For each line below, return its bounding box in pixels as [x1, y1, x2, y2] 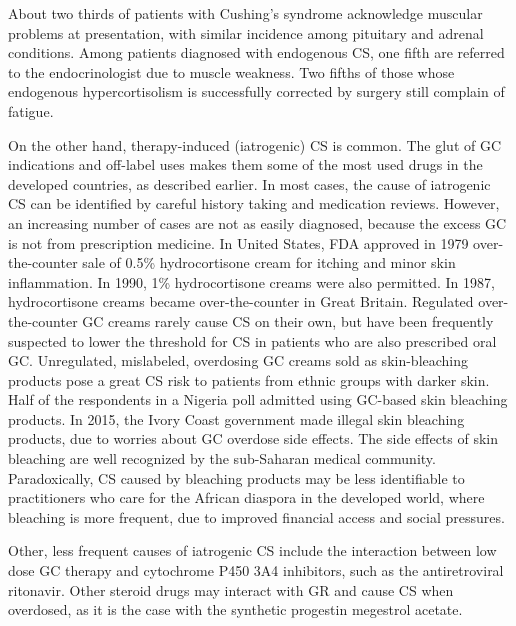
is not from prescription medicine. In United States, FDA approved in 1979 [8, 232, 469, 253]
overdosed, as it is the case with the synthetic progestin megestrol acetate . [8, 599, 463, 620]
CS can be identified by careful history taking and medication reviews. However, [8, 193, 500, 214]
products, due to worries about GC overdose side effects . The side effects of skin [8, 428, 499, 449]
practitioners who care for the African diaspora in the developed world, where [8, 487, 485, 508]
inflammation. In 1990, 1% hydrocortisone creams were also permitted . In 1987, [8, 271, 495, 292]
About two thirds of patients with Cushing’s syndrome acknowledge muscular [8, 3, 483, 23]
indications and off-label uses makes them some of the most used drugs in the [8, 154, 483, 175]
